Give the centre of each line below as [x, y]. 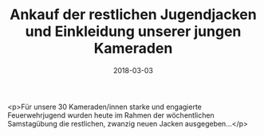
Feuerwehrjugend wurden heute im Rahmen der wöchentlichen [111, 115]
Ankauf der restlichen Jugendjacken [133, 15]
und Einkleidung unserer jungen [133, 31]
